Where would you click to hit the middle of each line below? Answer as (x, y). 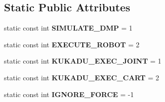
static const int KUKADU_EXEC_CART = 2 (82, 77)
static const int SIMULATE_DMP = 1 (68, 28)
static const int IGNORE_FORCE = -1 (69, 94)
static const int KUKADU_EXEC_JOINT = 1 (83, 61)
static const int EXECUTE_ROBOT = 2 (72, 44)
